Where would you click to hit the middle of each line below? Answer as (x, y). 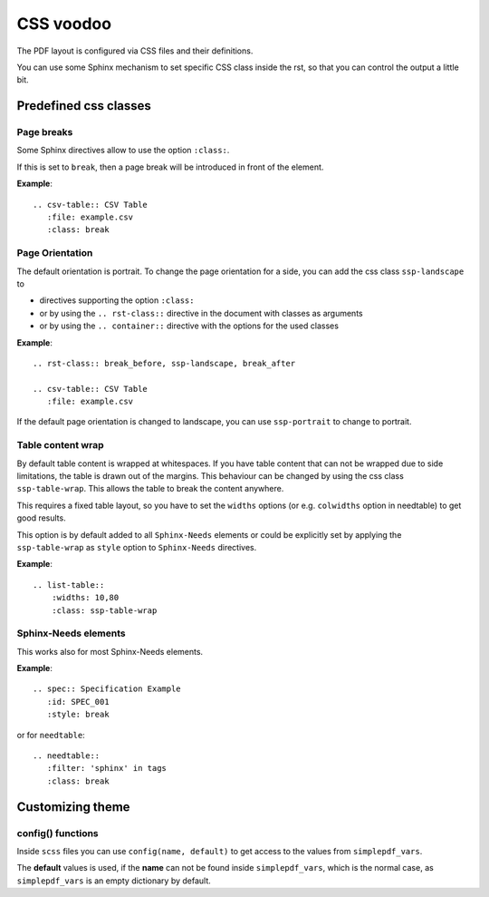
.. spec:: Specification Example (107, 689)
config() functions (58, 833)
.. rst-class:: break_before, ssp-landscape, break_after (164, 363)
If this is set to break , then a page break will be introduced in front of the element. (170, 167)
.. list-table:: (69, 585)
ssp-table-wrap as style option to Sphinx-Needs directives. (137, 547)
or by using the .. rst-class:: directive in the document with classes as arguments (201, 313)
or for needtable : (51, 735)
